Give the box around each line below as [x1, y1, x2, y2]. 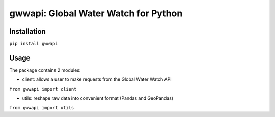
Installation [9, 27, 46, 36]
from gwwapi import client [9, 86, 77, 92]
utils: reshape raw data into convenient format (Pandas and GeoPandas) [22, 95, 173, 101]
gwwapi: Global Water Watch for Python [9, 8, 183, 19]
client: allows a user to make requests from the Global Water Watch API [22, 76, 172, 82]
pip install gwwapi [9, 41, 58, 47]
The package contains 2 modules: [9, 67, 81, 73]
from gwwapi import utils [9, 105, 74, 110]
